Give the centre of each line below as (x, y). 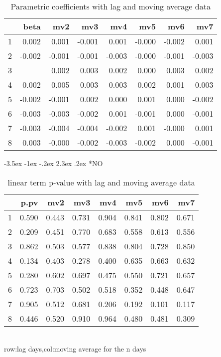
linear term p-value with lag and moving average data (101, 182)
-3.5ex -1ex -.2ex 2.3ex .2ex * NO (54, 163)
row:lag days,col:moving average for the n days (75, 349)
